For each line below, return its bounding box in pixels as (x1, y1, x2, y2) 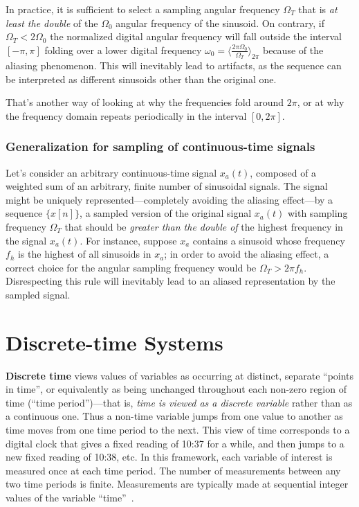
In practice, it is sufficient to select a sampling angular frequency (6, 2, 280, 16)
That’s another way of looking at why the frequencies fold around (6, 95, 284, 109)
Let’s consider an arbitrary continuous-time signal (6, 165, 217, 179)
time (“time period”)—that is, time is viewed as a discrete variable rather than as (6, 395, 353, 409)
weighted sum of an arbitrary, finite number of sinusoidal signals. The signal (6, 179, 328, 193)
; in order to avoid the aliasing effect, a (164, 247, 329, 261)
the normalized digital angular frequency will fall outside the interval (50, 29, 342, 44)
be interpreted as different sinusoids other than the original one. (6, 71, 277, 86)
